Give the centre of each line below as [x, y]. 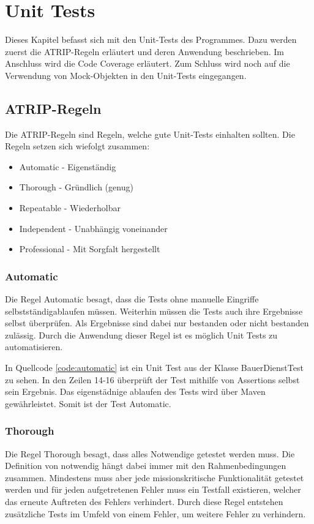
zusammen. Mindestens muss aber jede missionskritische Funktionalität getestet [155, 477]
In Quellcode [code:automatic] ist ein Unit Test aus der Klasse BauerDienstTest [154, 368]
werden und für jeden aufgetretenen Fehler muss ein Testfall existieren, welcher [153, 489]
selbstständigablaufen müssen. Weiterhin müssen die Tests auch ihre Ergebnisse [154, 311]
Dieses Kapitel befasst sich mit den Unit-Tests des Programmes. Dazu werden [151, 39]
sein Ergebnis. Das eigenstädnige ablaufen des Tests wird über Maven [135, 391]
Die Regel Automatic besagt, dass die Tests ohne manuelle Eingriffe [132, 299]
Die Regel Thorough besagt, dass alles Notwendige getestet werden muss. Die [150, 453]
